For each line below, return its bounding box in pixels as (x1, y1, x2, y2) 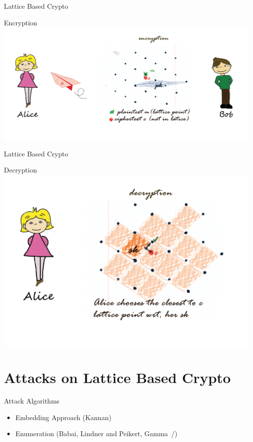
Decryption (4, 165, 37, 175)
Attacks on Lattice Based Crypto (4, 367, 231, 387)
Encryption (4, 17, 37, 27)
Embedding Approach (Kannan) (15, 412, 111, 422)
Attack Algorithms (4, 395, 60, 405)
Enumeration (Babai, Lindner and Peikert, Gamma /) (15, 428, 178, 439)
